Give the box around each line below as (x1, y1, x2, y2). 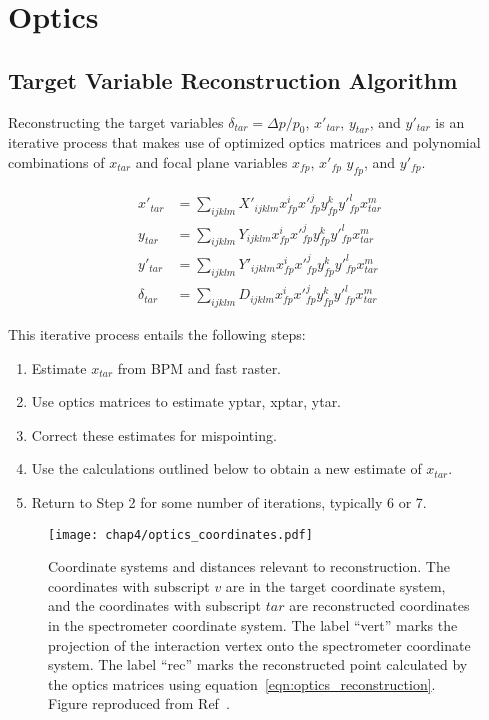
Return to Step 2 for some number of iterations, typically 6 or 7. (31, 492, 427, 513)
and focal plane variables (135, 151, 288, 172)
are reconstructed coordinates (289, 595, 470, 616)
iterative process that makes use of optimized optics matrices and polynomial (8, 132, 481, 153)
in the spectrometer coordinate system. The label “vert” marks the (48, 615, 458, 636)
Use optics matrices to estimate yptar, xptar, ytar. (31, 391, 342, 412)
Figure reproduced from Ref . (48, 693, 230, 714)
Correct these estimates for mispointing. (31, 424, 277, 445)
